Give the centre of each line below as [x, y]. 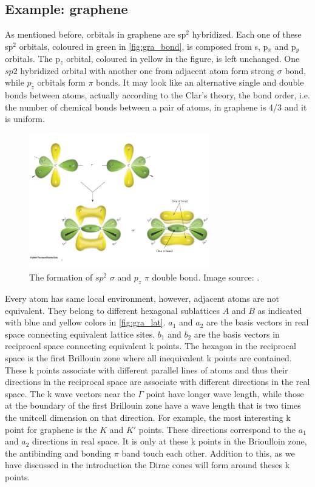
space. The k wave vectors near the [70, 393]
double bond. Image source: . [206, 277]
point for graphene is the [51, 429]
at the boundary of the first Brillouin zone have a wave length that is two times [153, 405]
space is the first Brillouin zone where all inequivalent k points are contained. [148, 357]
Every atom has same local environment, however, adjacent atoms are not [142, 298]
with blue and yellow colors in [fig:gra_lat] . [85, 322]
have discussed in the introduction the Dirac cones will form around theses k [147, 465]
